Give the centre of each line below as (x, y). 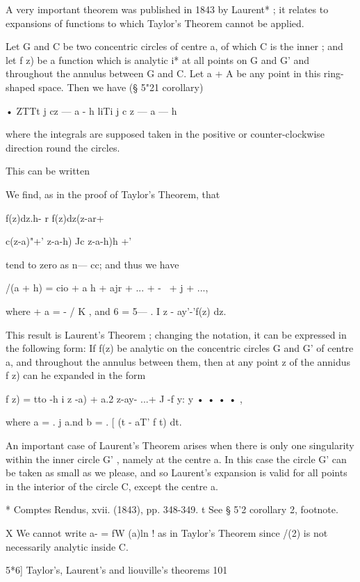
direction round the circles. (63, 147)
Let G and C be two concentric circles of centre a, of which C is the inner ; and (174, 46)
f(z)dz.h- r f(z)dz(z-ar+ (55, 217)
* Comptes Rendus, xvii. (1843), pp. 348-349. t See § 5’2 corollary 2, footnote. (172, 509)
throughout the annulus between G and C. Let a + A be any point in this (163, 73)
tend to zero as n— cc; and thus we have (92, 264)
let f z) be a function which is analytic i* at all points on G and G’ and (158, 59)
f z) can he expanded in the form (76, 375)
